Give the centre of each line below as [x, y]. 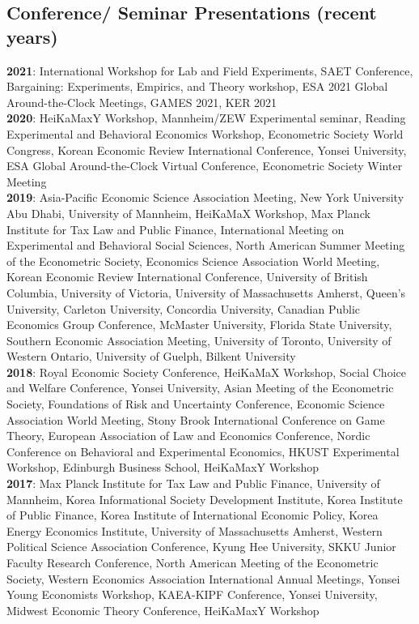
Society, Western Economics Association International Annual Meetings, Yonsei [203, 578]
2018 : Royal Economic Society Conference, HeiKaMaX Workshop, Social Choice [206, 372]
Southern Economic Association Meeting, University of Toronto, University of [199, 340]
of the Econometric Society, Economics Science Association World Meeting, [193, 261]
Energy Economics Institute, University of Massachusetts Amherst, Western [195, 530]
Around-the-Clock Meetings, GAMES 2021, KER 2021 [142, 102]
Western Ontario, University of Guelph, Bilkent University [151, 356]
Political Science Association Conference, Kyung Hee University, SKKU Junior [201, 547]
